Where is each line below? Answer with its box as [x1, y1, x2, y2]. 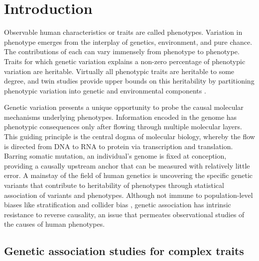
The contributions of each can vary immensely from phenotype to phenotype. [4, 46, 240, 57]
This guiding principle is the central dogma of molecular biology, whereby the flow [4, 131, 255, 142]
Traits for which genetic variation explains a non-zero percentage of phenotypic [4, 56, 246, 66]
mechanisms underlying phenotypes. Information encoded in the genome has [4, 111, 237, 122]
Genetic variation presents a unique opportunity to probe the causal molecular [4, 102, 244, 112]
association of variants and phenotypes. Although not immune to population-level [4, 189, 253, 200]
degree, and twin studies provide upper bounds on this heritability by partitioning [4, 76, 255, 86]
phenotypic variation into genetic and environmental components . [4, 85, 206, 95]
